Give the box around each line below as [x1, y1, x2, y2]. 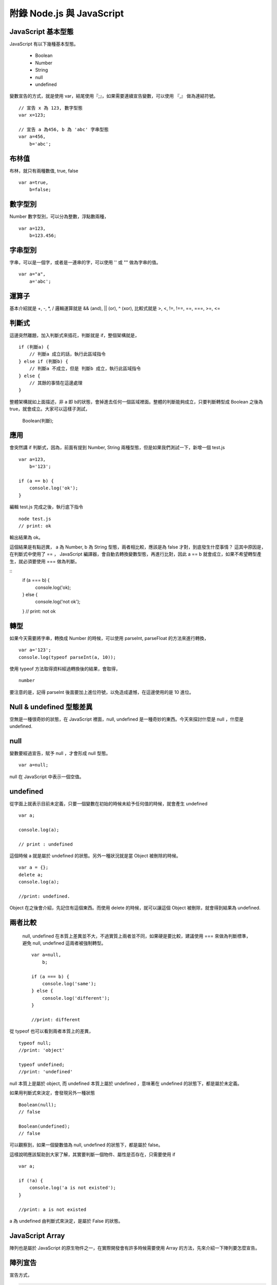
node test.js [18, 516, 51, 522]
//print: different [31, 1017, 81, 1022]
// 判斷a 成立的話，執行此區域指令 [29, 351, 106, 357]
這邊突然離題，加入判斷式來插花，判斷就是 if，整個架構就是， [9, 332, 140, 338]
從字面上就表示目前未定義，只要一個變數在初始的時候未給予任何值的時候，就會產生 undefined [9, 800, 208, 806]
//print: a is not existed [18, 1206, 87, 1213]
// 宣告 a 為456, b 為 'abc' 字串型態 [18, 126, 109, 132]
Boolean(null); [18, 1102, 57, 1108]
